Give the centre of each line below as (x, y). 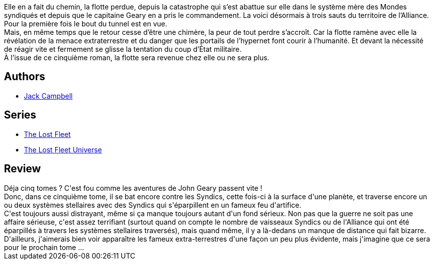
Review (23, 169)
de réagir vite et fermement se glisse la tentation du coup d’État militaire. (123, 49)
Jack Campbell (48, 96)
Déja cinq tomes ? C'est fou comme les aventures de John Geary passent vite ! (133, 188)
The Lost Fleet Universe (63, 149)
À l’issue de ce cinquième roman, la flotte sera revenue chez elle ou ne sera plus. (137, 58)
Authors (25, 77)
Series (20, 115)
